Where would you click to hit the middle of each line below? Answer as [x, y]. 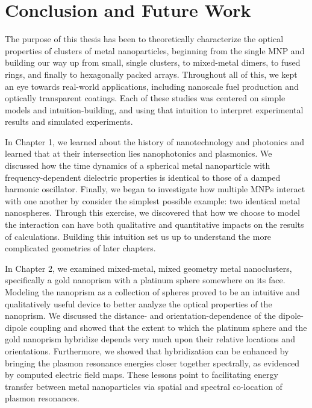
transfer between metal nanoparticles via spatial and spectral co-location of [144, 386]
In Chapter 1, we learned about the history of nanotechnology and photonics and [154, 141]
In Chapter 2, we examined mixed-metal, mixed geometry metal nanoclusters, [148, 268]
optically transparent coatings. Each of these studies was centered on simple [145, 98]
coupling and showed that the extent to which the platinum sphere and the [168, 327]
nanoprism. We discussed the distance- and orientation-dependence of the [140, 315]
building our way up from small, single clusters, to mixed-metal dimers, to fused [153, 62]
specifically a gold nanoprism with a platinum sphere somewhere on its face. [145, 280]
